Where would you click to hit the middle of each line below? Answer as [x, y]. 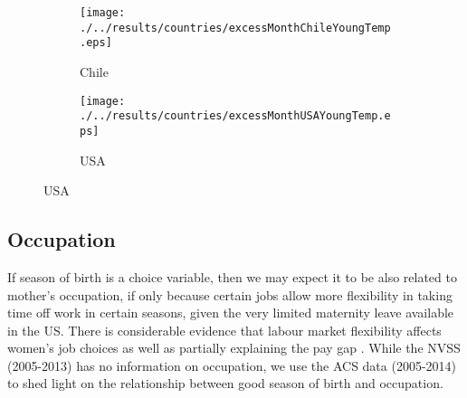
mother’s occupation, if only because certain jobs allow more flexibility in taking [230, 294]
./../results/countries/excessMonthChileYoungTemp [235, 28]
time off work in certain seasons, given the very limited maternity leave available [231, 313]
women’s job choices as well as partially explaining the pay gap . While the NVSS [234, 348]
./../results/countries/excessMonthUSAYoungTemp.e [235, 116]
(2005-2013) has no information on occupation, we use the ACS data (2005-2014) [232, 365]
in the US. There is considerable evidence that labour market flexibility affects [224, 330]
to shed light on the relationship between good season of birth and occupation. [225, 383]
